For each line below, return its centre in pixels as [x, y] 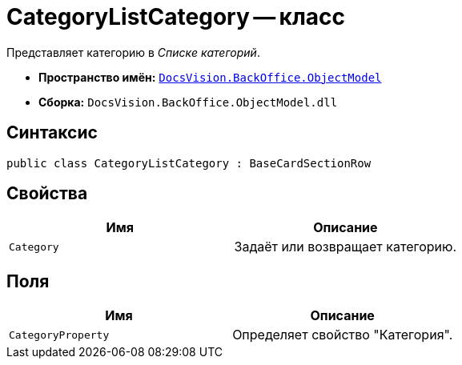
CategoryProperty [59, 335]
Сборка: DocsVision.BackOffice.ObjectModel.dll [188, 102]
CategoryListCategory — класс [176, 17]
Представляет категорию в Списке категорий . [133, 52]
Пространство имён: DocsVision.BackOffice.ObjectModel [210, 77]
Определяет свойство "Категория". [343, 335]
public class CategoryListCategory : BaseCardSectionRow [189, 163]
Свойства [47, 194]
